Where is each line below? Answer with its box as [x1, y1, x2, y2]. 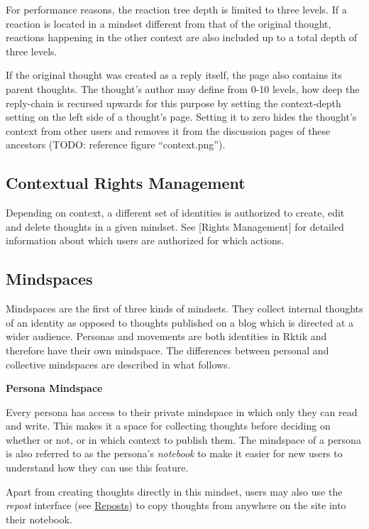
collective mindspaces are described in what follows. [6, 356, 231, 371]
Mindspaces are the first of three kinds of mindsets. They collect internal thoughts [6, 301, 363, 316]
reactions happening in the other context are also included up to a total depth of [6, 30, 357, 45]
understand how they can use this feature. [6, 460, 189, 475]
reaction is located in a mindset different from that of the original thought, [6, 16, 331, 31]
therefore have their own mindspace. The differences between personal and [6, 342, 329, 357]
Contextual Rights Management [6, 172, 246, 194]
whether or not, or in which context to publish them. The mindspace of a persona [6, 432, 361, 447]
